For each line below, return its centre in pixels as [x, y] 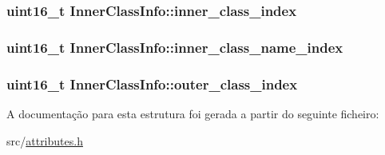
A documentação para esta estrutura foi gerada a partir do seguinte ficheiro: [193, 113]
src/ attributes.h [45, 140]
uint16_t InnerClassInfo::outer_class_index [152, 83]
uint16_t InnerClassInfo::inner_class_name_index [175, 47]
